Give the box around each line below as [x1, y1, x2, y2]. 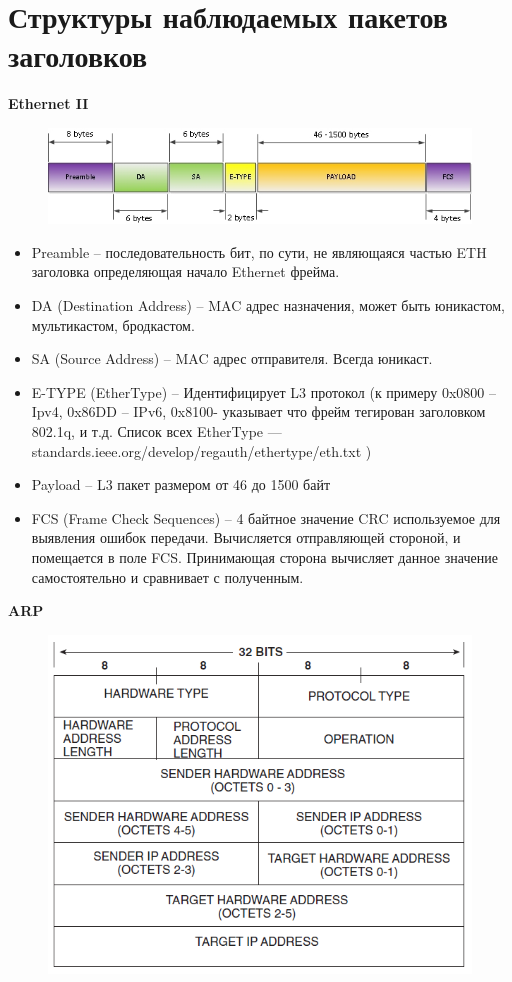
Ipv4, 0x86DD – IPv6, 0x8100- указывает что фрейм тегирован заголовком [31, 401, 486, 422]
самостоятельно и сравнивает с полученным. [31, 566, 304, 587]
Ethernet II [8, 93, 89, 114]
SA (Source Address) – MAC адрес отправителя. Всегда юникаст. [31, 348, 433, 369]
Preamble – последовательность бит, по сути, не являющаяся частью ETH [31, 241, 487, 262]
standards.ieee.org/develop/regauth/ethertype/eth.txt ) [31, 440, 372, 461]
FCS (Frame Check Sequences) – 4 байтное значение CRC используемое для [31, 507, 501, 528]
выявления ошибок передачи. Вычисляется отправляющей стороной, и [31, 527, 461, 548]
